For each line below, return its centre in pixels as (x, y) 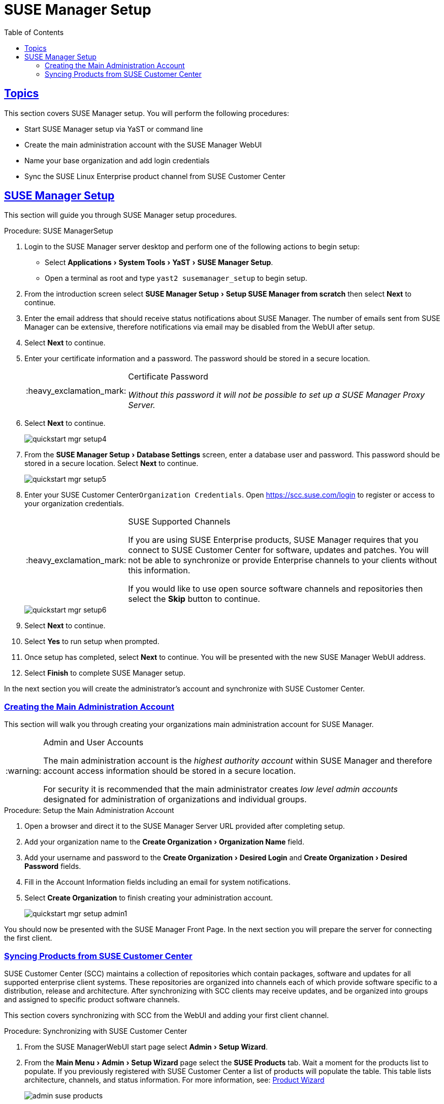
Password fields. (53, 866)
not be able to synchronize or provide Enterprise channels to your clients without (283, 560)
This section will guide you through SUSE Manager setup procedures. (121, 215)
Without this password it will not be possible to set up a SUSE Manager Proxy (277, 395)
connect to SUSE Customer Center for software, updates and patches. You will (278, 550)
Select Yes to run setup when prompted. (92, 642)
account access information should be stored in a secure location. (170, 771)
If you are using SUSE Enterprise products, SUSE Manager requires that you (273, 540)
